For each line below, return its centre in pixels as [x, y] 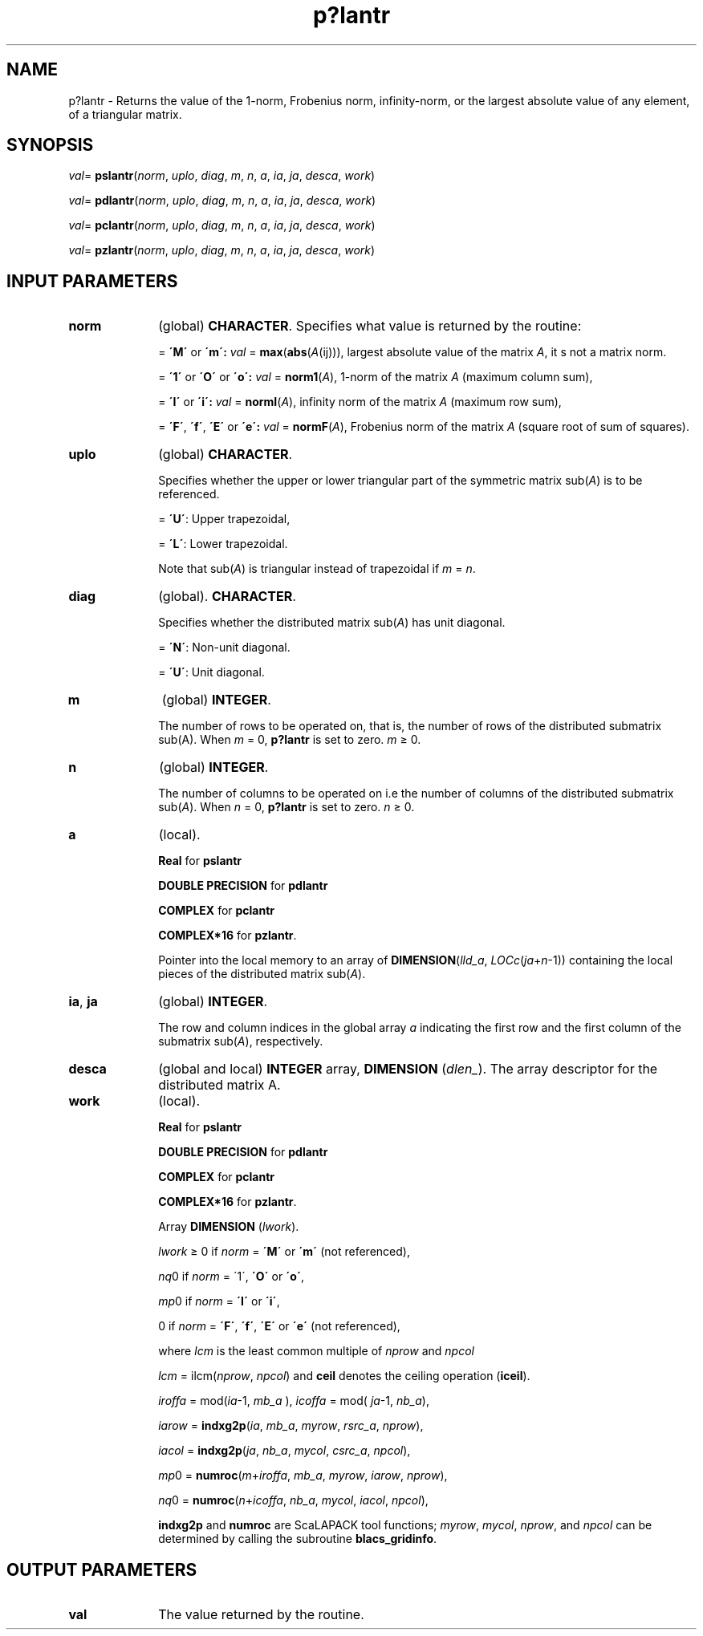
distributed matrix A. [219, 1085]
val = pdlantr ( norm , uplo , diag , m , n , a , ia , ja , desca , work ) [222, 201]
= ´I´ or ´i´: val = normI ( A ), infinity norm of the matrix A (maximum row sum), [360, 402]
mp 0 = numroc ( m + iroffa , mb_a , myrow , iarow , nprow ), [303, 1476]
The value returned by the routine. [261, 1615]
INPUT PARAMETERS [92, 281]
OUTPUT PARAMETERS [102, 1569]
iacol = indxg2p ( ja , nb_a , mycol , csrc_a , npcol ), [284, 1451]
